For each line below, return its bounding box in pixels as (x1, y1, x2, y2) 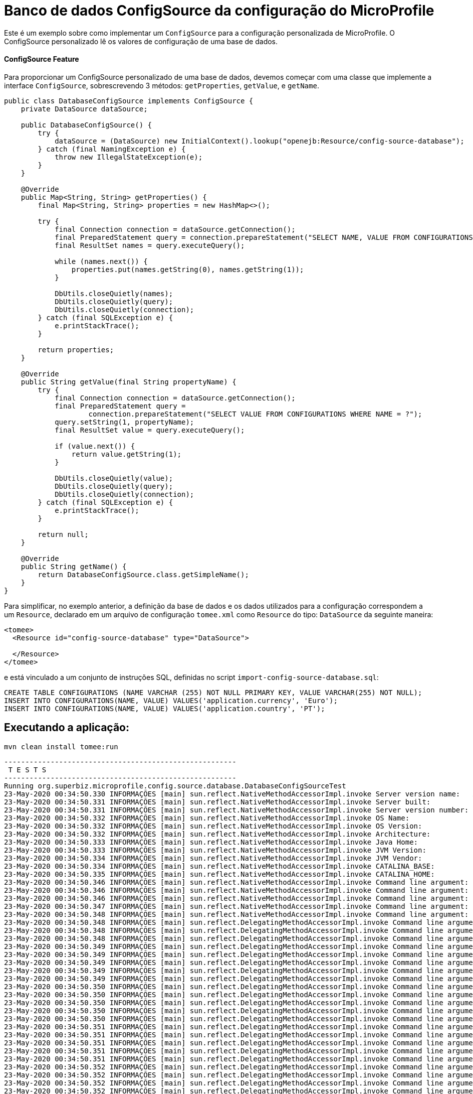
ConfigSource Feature (4, 55, 79, 64)
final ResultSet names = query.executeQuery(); (55, 241, 245, 249)
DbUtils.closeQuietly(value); (55, 474, 173, 482)
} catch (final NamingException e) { (38, 145, 186, 153)
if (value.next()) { (55, 442, 135, 450)
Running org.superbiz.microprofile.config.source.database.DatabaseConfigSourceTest (4, 781, 346, 790)
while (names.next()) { (55, 257, 148, 265)
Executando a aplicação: (4, 721, 129, 734)
